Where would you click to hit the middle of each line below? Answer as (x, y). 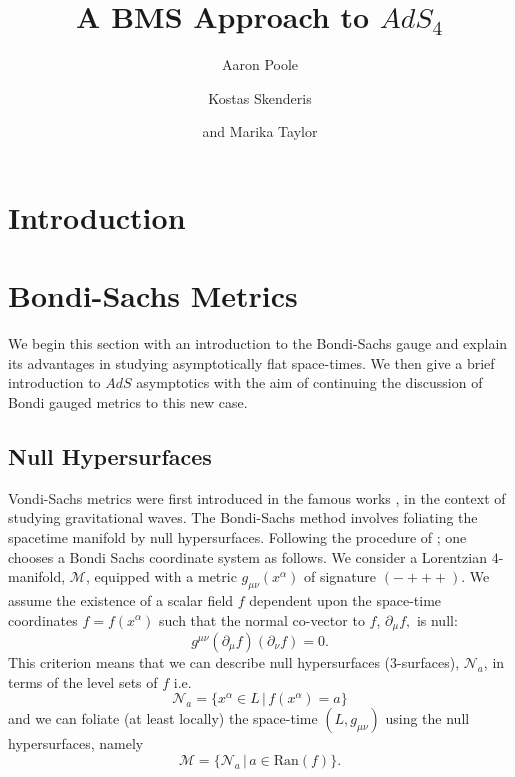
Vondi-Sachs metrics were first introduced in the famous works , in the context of (257, 497)
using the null (427, 718)
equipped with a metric (165, 576)
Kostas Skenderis (260, 97)
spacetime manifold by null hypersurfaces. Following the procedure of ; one (237, 536)
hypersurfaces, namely (76, 743)
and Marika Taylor (260, 131)
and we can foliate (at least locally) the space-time (163, 718)
